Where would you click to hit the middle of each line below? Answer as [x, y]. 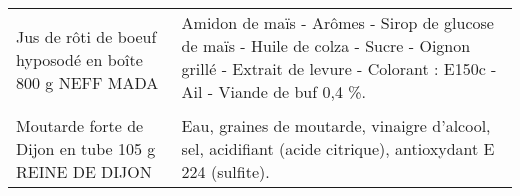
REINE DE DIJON [84, 171]
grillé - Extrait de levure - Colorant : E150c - [339, 68]
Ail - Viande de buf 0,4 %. [274, 91]
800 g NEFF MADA [87, 82]
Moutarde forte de [80, 125]
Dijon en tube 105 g [86, 148]
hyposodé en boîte [79, 59]
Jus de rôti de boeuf [86, 36]
